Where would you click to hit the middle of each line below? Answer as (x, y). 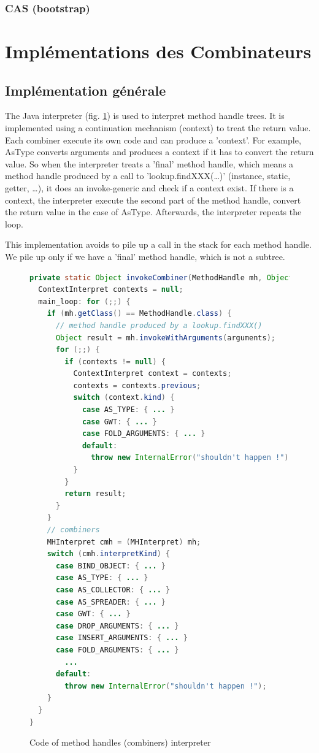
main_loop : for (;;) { (84, 301)
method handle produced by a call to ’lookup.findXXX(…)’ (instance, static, (148, 176)
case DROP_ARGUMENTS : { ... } (117, 626)
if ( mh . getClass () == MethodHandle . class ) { (139, 314)
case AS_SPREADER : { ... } (111, 602)
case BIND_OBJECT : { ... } (111, 566)
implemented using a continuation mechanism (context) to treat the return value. (158, 128)
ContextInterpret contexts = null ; (111, 290)
